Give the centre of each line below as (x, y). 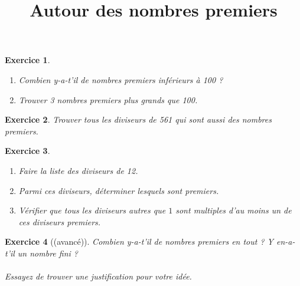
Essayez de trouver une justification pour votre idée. (98, 276)
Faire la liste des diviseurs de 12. (78, 170)
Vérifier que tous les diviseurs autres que (92, 210)
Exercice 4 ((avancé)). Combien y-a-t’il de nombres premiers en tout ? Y (139, 241)
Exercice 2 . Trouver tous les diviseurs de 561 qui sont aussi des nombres (138, 119)
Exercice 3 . (27, 151)
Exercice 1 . (27, 60)
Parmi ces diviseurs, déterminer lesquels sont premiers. (119, 190)
